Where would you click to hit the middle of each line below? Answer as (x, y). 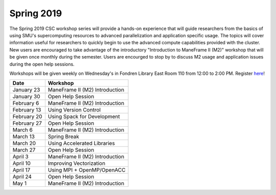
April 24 (22, 177)
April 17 (21, 170)
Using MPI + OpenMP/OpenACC (87, 170)
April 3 (20, 157)
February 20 (27, 117)
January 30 (26, 97)
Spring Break (63, 136)
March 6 (22, 130)
